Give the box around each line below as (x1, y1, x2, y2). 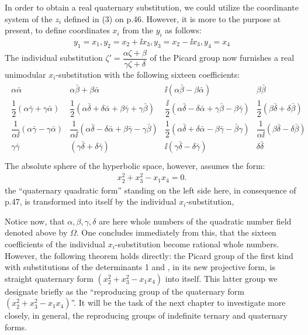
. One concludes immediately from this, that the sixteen (76, 226, 276, 239)
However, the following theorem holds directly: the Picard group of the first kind (5, 249, 293, 261)
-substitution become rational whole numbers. (115, 238, 279, 250)
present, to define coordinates (5, 24, 110, 36)
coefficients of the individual (5, 238, 105, 250)
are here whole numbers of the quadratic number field (99, 215, 292, 227)
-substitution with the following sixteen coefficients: (56, 68, 240, 80)
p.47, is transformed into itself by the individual (5, 195, 177, 208)
